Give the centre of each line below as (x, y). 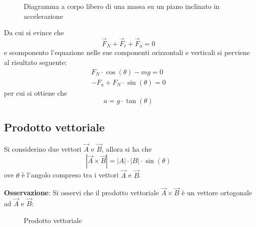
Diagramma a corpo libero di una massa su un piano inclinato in (122, 6)
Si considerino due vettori (43, 148)
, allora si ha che (127, 148)
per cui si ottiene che (36, 92)
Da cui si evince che (34, 32)
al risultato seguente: (36, 62)
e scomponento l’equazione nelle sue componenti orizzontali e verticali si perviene (127, 52)
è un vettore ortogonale (217, 193)
